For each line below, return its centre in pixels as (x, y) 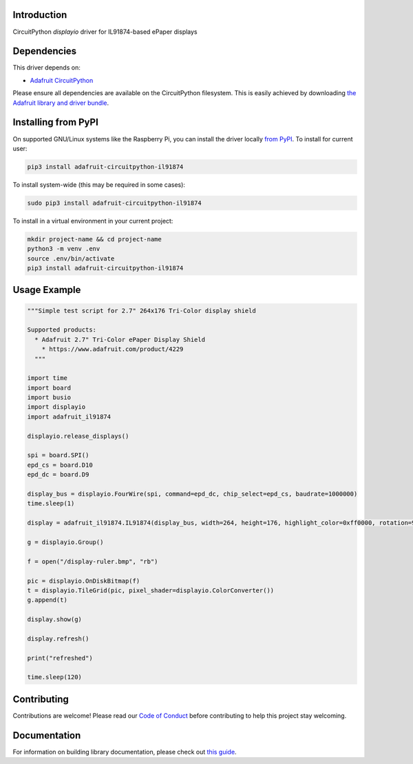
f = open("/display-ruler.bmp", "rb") (93, 561)
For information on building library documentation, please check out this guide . (125, 752)
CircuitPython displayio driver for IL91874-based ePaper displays (105, 32)
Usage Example (47, 290)
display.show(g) (55, 620)
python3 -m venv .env (64, 249)
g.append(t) (47, 600)
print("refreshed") (60, 658)
